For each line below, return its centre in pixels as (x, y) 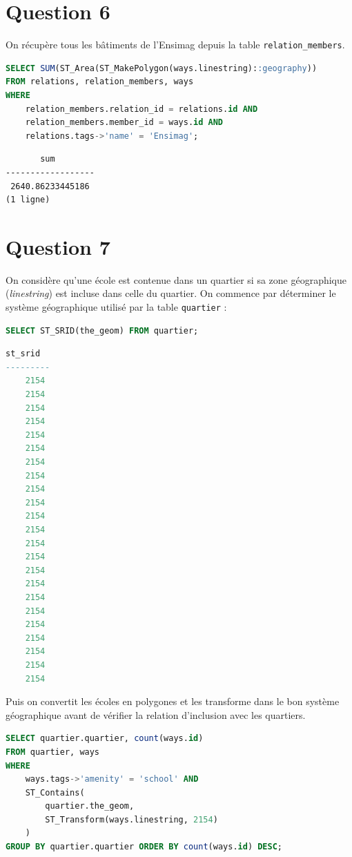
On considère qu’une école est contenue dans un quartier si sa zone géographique (176, 279)
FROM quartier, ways (53, 752)
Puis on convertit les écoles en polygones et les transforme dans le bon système (173, 701)
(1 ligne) (28, 200)
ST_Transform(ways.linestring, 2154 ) (131, 819)
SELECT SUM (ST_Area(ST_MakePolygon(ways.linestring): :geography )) (162, 68)
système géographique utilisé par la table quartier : (116, 307)
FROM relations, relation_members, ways (100, 82)
